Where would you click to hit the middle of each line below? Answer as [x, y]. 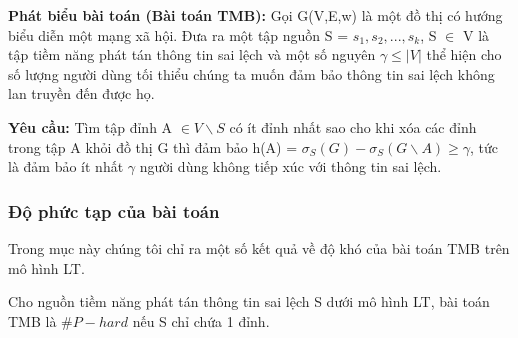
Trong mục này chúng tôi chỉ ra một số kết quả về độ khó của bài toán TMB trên [259, 247]
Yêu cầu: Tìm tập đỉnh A [90, 126]
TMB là [32, 320]
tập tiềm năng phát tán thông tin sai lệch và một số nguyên [192, 54]
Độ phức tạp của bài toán [114, 210]
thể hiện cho [464, 54]
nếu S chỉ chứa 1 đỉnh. [201, 320]
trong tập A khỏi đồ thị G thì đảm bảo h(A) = [153, 146]
